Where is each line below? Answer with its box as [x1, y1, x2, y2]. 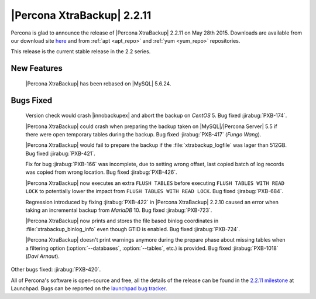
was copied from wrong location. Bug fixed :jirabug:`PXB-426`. [25, 169, 177, 176]
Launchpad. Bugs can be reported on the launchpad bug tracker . [11, 285, 167, 292]
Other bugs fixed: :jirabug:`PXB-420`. [11, 266, 101, 273]
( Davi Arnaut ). [25, 253, 60, 260]
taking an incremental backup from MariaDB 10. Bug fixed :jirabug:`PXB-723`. [25, 207, 212, 214]
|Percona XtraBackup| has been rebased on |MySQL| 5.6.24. [25, 80, 171, 87]
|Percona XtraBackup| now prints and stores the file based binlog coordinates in [25, 217, 219, 225]
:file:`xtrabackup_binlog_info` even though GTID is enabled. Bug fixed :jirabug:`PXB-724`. [25, 225, 240, 232]
